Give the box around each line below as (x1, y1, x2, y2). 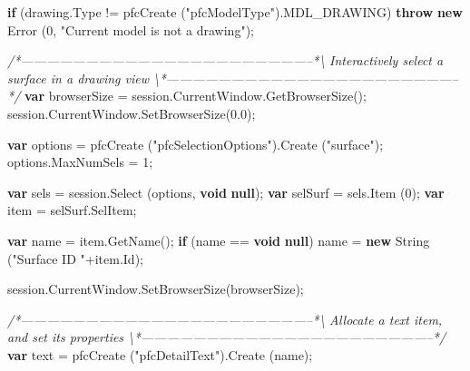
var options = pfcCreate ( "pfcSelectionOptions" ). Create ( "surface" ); (7, 134, 384, 153)
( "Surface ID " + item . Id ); (7, 249, 143, 268)
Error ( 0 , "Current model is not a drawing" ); (7, 20, 254, 39)
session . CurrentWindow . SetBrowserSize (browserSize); (7, 279, 304, 298)
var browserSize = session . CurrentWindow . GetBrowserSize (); (24, 86, 367, 105)
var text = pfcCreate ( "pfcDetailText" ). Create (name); (7, 345, 313, 364)
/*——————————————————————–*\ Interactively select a (7, 51, 444, 70)
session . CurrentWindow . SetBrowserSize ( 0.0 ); (7, 103, 256, 122)
